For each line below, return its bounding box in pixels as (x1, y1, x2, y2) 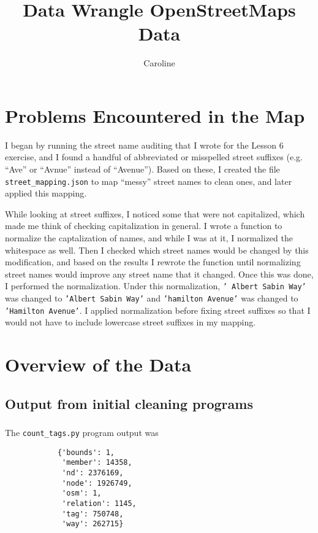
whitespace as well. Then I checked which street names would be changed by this (5, 243, 309, 256)
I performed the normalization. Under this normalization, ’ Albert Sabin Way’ (5, 279, 306, 292)
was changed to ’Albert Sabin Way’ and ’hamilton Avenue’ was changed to (5, 292, 298, 305)
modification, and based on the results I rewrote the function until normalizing (5, 255, 301, 268)
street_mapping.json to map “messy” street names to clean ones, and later (5, 174, 292, 187)
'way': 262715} (62, 519, 124, 529)
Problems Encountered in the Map (5, 103, 305, 128)
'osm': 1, (62, 489, 102, 498)
